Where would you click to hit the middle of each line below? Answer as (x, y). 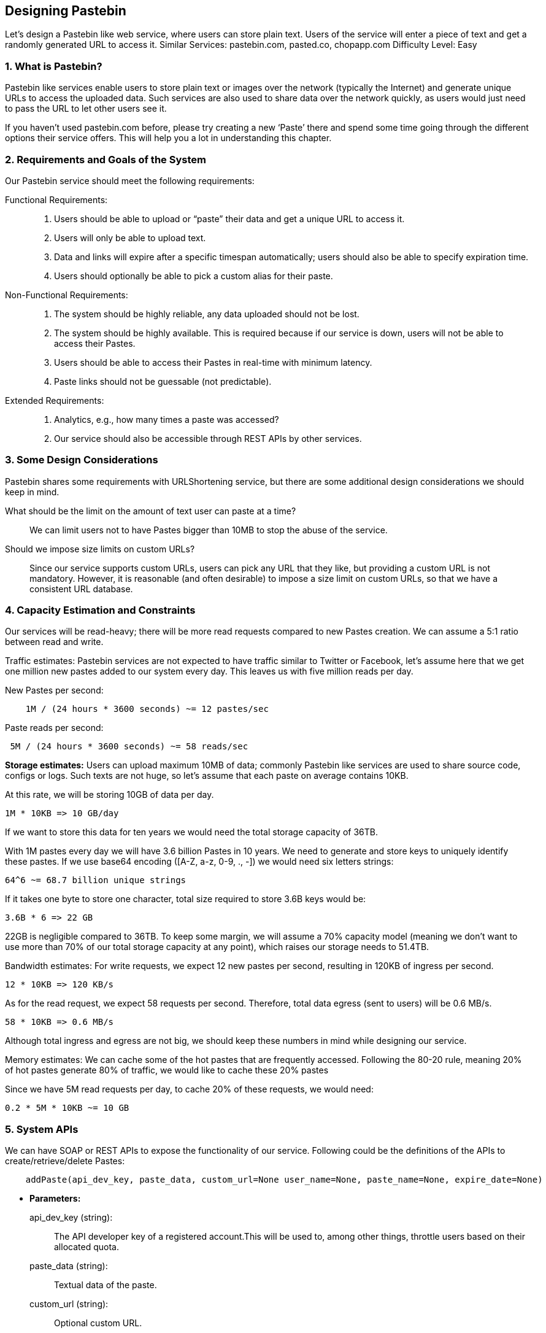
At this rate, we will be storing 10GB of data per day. (110, 795)
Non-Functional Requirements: (67, 295)
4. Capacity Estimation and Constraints (100, 610)
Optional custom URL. (98, 1323)
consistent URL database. (81, 589)
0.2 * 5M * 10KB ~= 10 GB (67, 1108)
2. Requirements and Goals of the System (106, 159)
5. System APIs (42, 1129)
